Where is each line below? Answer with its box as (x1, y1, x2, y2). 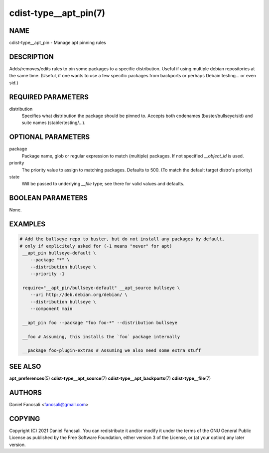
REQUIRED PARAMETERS (9, 93, 89, 101)
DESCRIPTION (9, 52, 54, 61)
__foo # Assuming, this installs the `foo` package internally (22, 334, 180, 339)
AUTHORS (9, 388, 42, 397)
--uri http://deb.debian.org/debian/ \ (30, 292, 128, 298)
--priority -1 (30, 271, 65, 277)
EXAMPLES (9, 220, 46, 229)
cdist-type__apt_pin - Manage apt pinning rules (9, 40, 107, 46)
